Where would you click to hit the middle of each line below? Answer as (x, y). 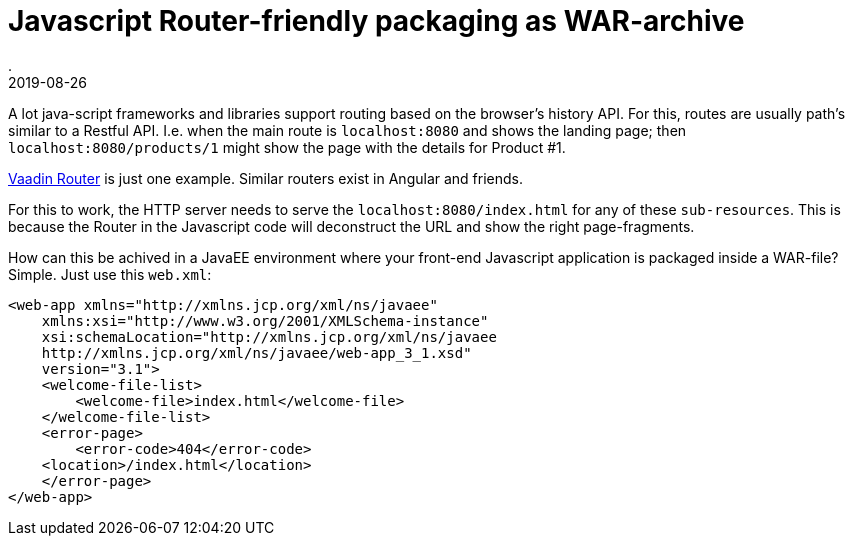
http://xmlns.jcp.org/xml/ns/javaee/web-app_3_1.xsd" (256, 352)
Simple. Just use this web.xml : (110, 274)
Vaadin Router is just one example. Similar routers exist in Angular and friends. (266, 178)
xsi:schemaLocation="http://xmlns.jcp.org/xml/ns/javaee (269, 336)
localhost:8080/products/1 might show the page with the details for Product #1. (287, 147)
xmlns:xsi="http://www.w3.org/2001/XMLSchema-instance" (265, 320)
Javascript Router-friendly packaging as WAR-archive (376, 21)
